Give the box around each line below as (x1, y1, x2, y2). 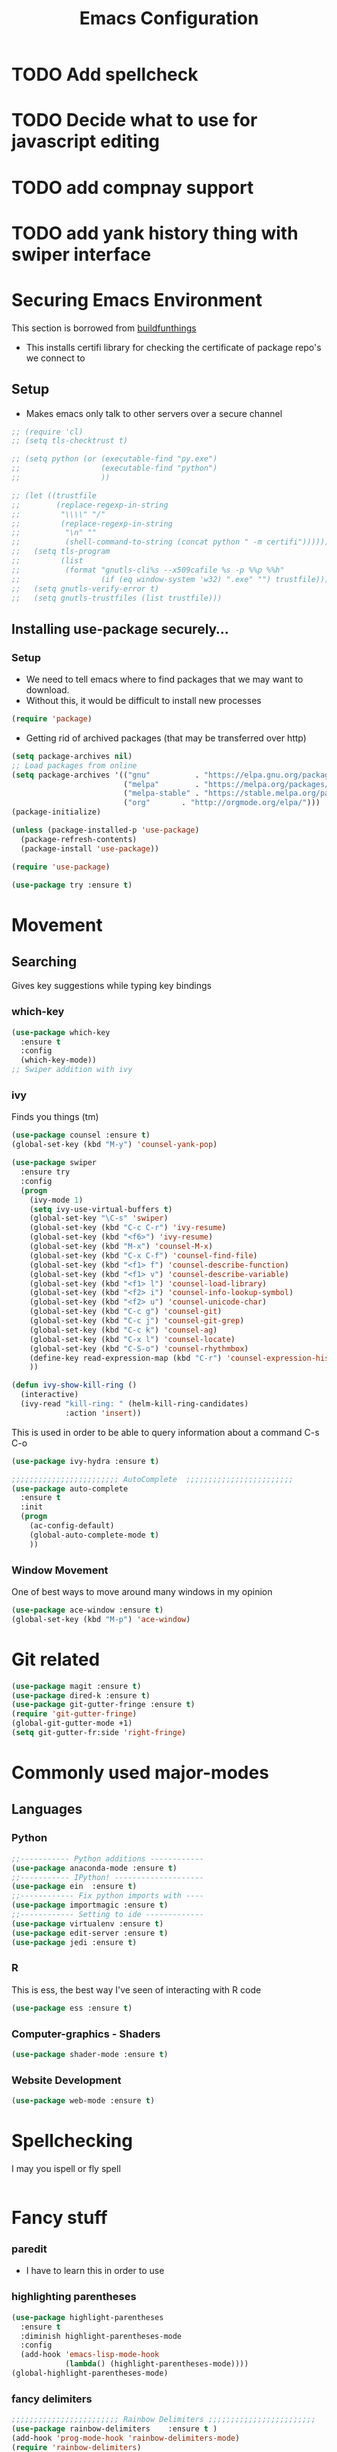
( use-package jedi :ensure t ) (11, 1937, 138, 1947)
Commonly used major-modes (11, 1762, 269, 1784)
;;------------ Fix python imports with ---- (11, 1891, 204, 1901)
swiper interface (11, 243, 152, 266)
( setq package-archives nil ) (11, 751, 133, 761)
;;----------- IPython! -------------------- (11, 1872, 204, 1882)
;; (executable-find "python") (11, 463, 218, 474)
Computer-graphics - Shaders (11, 2027, 161, 2041)
